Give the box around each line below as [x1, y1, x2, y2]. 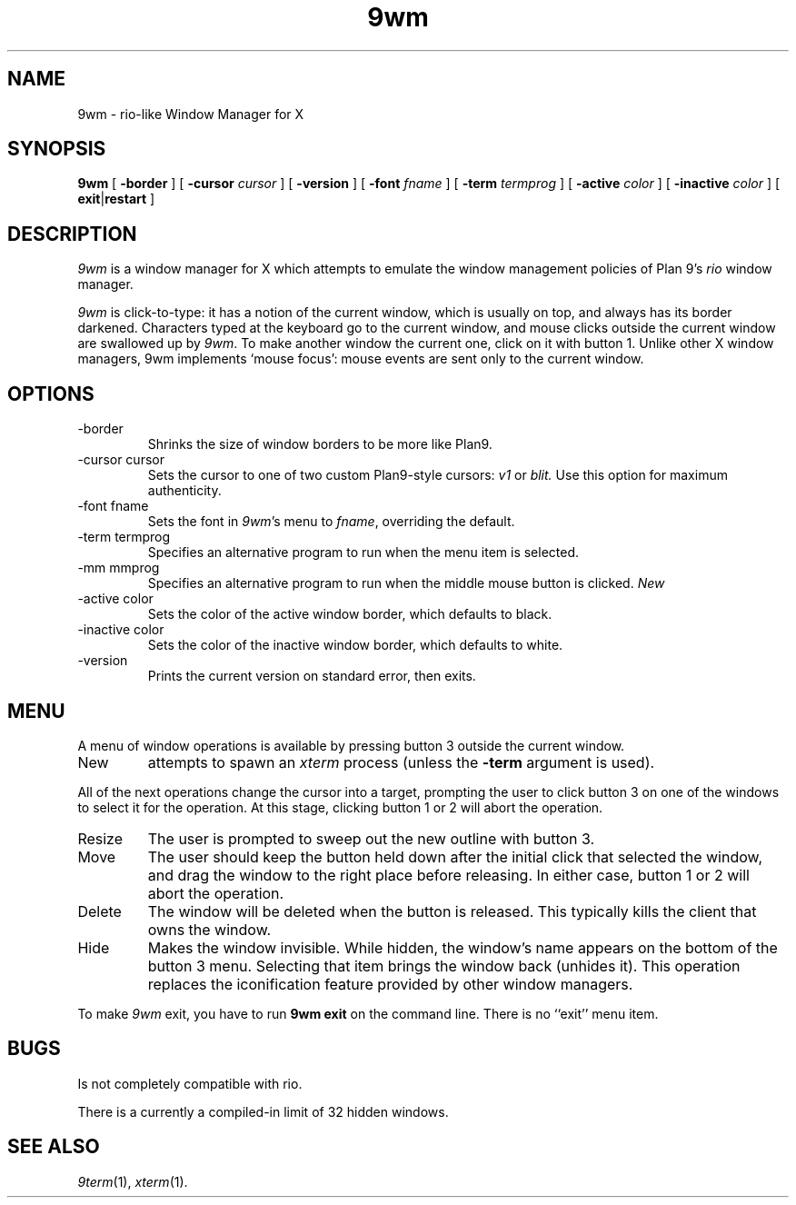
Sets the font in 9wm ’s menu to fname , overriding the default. [147, 513, 515, 530]
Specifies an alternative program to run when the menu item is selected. [147, 544, 580, 561]
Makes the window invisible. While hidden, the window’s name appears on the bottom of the [147, 938, 778, 957]
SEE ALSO [7, 1135, 100, 1159]
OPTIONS [7, 382, 95, 405]
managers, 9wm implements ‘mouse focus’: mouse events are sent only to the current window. [77, 351, 644, 367]
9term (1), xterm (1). [77, 1173, 188, 1190]
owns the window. [147, 920, 272, 939]
